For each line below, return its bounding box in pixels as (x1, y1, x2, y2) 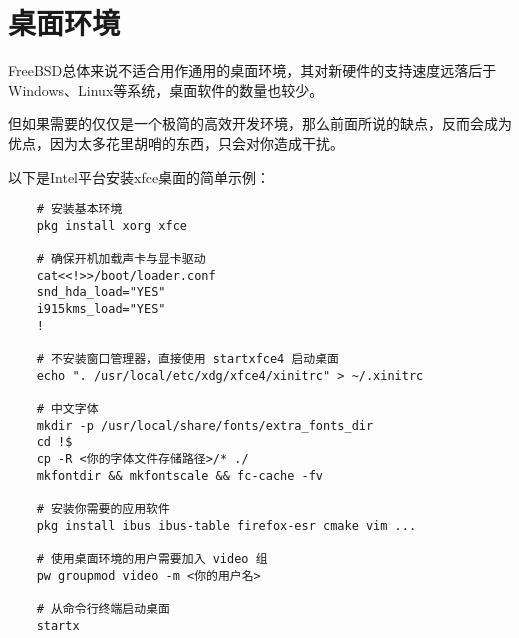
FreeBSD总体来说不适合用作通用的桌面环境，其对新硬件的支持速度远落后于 (8, 60, 497, 81)
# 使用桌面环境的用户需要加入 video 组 (36, 551, 268, 566)
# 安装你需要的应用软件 (36, 501, 170, 516)
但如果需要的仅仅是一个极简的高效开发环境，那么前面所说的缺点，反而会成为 (8, 113, 512, 134)
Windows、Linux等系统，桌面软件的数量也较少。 (8, 79, 324, 100)
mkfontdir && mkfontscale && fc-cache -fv (36, 468, 323, 483)
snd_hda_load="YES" (36, 285, 166, 300)
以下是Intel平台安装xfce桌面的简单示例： (8, 166, 271, 187)
